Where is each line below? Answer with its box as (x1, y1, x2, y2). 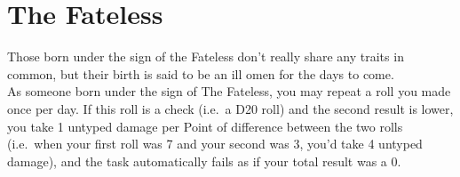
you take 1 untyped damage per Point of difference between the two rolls (7, 117, 403, 135)
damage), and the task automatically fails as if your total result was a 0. (7, 151, 401, 170)
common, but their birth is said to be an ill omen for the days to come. (7, 64, 394, 83)
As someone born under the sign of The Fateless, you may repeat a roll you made (7, 82, 451, 101)
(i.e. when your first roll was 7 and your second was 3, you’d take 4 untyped (7, 134, 423, 153)
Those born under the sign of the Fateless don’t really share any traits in (7, 47, 404, 66)
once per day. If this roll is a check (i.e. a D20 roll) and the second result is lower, (7, 99, 454, 117)
